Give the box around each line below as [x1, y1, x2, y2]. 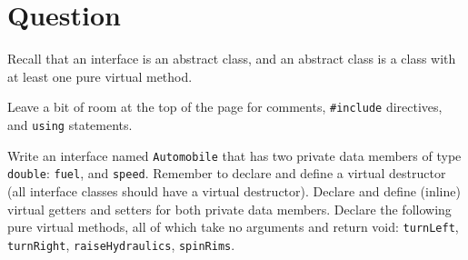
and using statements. [7, 115, 133, 134]
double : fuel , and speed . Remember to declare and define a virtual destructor [7, 164, 446, 183]
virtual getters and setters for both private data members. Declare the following [7, 199, 452, 218]
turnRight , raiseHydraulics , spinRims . [7, 235, 235, 254]
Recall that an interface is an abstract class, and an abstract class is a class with [7, 49, 456, 68]
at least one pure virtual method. [7, 66, 193, 85]
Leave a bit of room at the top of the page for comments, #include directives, [7, 97, 443, 116]
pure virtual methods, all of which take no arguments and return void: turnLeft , [7, 217, 459, 236]
